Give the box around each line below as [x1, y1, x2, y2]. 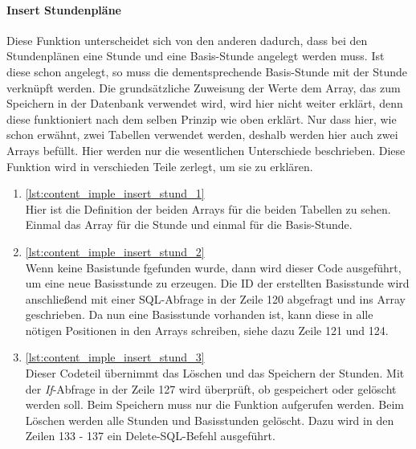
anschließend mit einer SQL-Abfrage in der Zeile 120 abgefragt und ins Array [25, 290, 406, 307]
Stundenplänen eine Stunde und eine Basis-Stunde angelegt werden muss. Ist [6, 47, 385, 64]
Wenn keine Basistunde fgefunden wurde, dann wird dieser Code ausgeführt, [25, 259, 402, 276]
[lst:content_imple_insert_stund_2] [25, 243, 205, 259]
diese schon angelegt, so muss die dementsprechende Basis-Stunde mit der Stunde [6, 63, 407, 80]
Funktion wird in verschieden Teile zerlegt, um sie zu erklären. [6, 157, 313, 174]
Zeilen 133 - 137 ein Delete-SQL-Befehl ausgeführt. [25, 427, 275, 444]
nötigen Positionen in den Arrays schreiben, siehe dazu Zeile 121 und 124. [25, 321, 389, 338]
